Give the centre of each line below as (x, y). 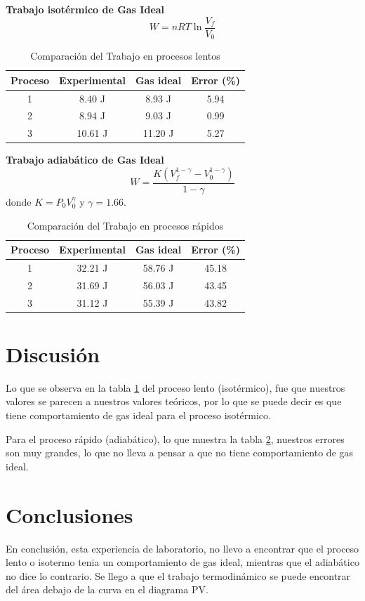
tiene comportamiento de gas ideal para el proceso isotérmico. (138, 415)
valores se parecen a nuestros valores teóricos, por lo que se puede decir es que (174, 401)
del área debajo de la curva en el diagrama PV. (107, 589)
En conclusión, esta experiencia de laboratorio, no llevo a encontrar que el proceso (182, 548)
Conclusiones (69, 514)
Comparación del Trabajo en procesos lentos (125, 56)
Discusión (53, 354)
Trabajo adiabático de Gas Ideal (85, 160)
